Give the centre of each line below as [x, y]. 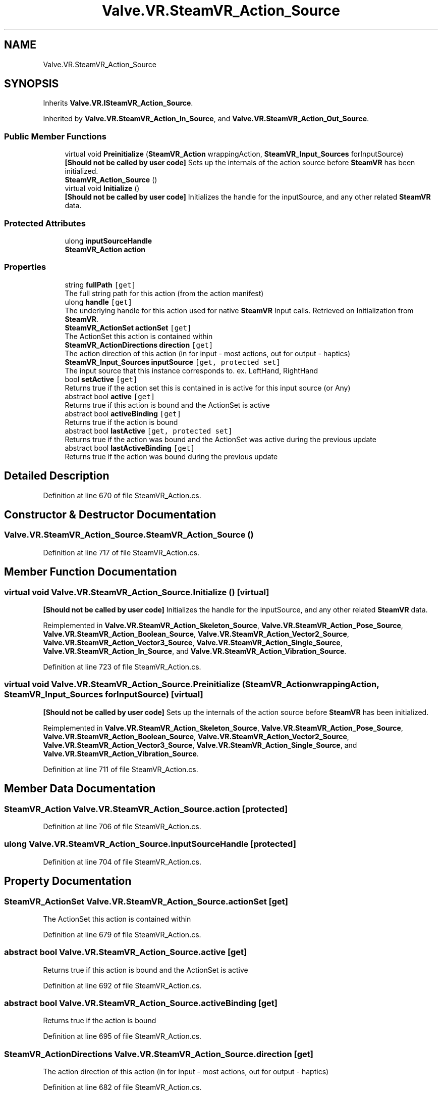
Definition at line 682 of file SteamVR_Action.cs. [122, 1087]
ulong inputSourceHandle [108, 241]
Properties [25, 267]
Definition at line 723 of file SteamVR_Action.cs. [122, 666]
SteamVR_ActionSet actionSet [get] [128, 327]
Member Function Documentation [91, 572]
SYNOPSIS [32, 84]
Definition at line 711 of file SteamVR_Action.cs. [121, 769]
